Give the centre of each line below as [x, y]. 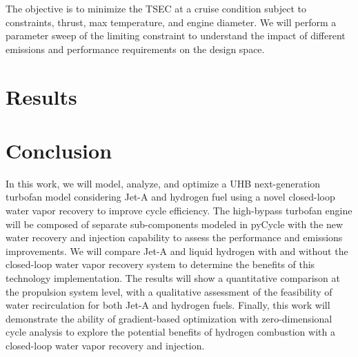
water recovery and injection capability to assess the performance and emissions [174, 237]
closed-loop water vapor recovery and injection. [105, 345]
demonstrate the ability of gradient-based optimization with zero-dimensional [169, 318]
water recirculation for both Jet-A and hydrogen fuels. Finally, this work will [168, 305]
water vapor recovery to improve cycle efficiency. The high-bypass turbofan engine [179, 211]
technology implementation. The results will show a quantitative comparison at [173, 278]
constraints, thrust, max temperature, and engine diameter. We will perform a [171, 22]
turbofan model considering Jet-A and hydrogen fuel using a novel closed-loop [170, 197]
